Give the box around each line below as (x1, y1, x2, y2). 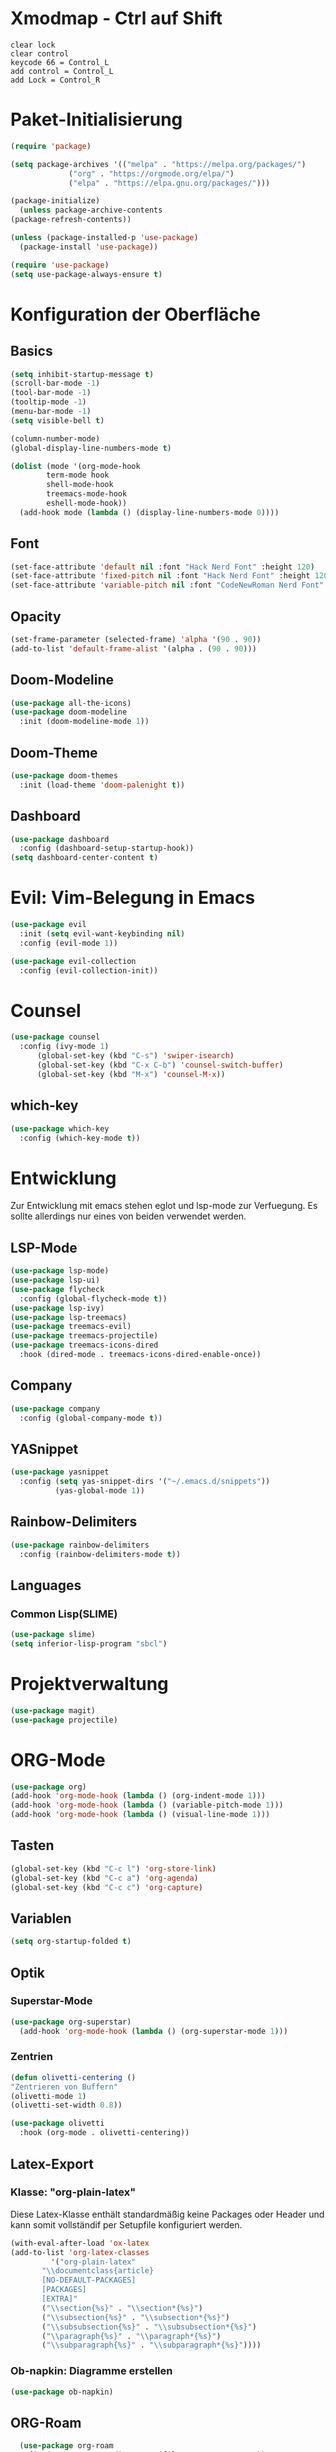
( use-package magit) (10, 1705, 97, 1716)
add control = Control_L (10, 66, 114, 76)
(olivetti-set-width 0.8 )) (10, 2100, 123, 2111)
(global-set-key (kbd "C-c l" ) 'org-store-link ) (10, 1863, 217, 1874)
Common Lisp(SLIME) (10, 1607, 118, 1621)
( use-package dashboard (10, 834, 110, 844)
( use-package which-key (10, 1123, 110, 1134)
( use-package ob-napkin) (10, 2387, 114, 2397)
